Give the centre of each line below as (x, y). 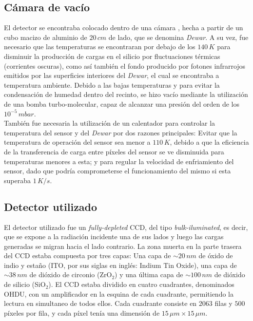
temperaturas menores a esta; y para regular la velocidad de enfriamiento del (119, 161)
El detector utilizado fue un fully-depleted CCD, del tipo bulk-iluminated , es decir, (126, 227)
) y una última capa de (149, 274)
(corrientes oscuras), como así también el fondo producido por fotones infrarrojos (125, 66)
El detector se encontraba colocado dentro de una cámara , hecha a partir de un (124, 28)
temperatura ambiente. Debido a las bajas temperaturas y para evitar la (112, 85)
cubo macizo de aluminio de (46, 37)
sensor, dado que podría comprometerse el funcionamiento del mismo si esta (117, 171)
